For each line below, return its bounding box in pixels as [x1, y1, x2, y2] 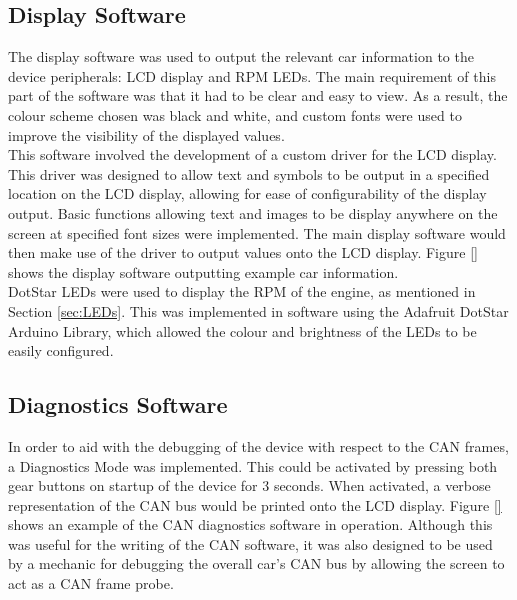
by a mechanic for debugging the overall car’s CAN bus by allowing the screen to [8, 553, 505, 574]
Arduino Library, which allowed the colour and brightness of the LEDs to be [8, 320, 477, 341]
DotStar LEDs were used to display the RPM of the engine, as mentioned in [8, 281, 476, 302]
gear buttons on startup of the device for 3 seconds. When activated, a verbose [8, 475, 491, 496]
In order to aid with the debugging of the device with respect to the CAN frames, [8, 435, 509, 456]
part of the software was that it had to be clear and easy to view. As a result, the [8, 85, 508, 106]
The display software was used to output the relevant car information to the [8, 46, 474, 67]
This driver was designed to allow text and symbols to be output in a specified [8, 163, 490, 184]
